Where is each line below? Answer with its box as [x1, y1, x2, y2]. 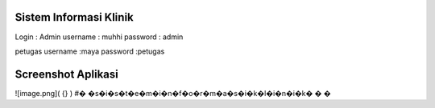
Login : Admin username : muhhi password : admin [14, 32, 184, 42]
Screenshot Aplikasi [14, 67, 118, 81]
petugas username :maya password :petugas [14, 46, 165, 56]
